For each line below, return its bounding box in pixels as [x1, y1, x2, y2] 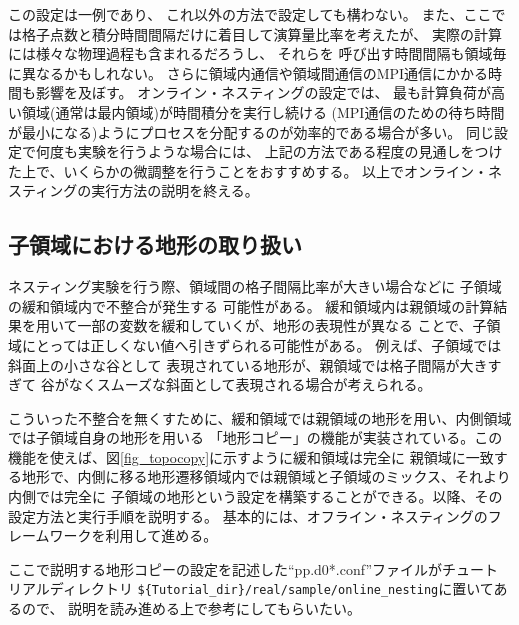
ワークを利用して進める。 [49, 525, 218, 546]
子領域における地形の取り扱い [8, 229, 302, 260]
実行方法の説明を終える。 [91, 180, 259, 201]
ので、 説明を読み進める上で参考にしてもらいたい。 [21, 598, 361, 619]
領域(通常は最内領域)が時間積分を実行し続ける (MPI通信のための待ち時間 [21, 101, 505, 122]
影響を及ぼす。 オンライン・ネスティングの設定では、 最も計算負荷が [35, 82, 492, 103]
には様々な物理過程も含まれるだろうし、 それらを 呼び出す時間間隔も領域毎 [8, 43, 507, 64]
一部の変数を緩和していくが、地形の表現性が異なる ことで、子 [77, 315, 487, 336]
